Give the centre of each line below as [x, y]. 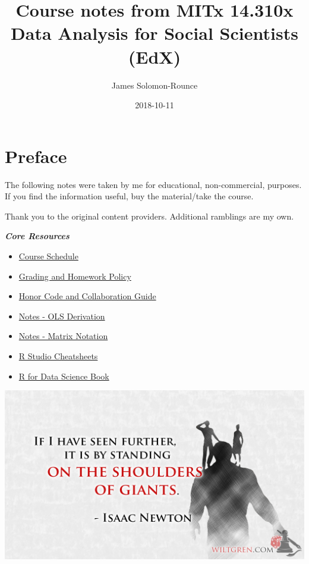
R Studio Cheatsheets [58, 355]
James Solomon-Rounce [154, 85]
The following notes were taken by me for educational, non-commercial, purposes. [153, 184]
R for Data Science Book [64, 376]
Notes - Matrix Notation [63, 336]
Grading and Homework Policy [75, 276]
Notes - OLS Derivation [62, 316]
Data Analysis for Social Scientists [154, 33]
